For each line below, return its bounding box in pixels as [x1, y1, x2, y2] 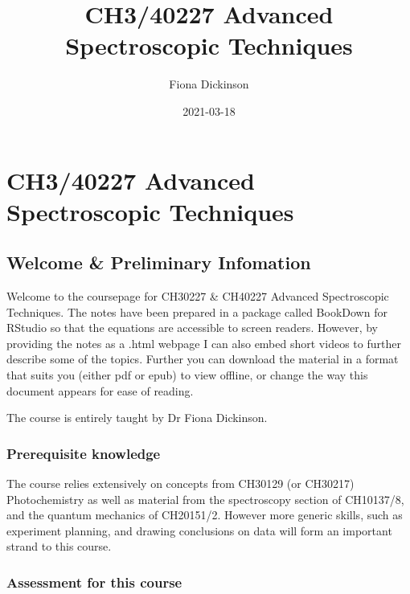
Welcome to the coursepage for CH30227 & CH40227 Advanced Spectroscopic [6, 288, 389, 305]
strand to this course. [6, 538, 112, 555]
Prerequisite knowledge [6, 443, 161, 463]
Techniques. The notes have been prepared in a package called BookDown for [6, 303, 387, 320]
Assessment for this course [6, 571, 182, 592]
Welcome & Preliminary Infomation [6, 250, 311, 275]
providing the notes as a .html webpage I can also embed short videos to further [6, 334, 401, 351]
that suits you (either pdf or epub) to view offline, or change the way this [6, 367, 368, 383]
